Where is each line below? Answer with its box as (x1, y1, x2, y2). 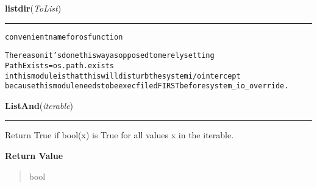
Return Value (5, 149, 63, 162)
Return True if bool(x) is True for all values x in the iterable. (5, 129, 234, 141)
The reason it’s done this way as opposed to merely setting (5, 51, 215, 60)
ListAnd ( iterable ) (5, 99, 73, 111)
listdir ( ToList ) (5, 2, 62, 14)
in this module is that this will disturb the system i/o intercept (5, 71, 241, 80)
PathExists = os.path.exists (5, 61, 114, 70)
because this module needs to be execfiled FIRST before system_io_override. (5, 82, 289, 91)
